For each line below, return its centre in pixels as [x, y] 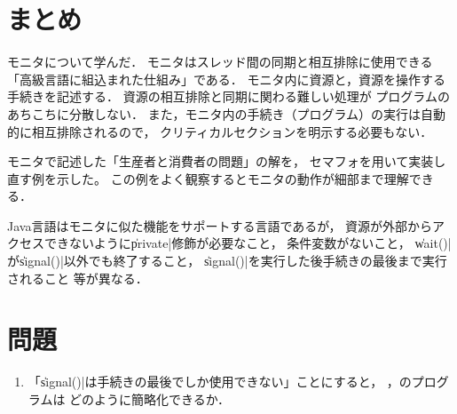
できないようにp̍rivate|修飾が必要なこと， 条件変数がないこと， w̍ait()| [248, 243]
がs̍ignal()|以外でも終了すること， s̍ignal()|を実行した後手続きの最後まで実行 [227, 261]
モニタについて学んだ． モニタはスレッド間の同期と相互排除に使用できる [220, 62]
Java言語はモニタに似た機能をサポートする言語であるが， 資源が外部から [220, 225]
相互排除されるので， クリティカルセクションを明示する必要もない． [232, 131]
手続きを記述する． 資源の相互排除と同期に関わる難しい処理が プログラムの [228, 96]
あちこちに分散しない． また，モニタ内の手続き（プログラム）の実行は [214, 113]
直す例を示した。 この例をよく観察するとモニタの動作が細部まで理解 [208, 178]
